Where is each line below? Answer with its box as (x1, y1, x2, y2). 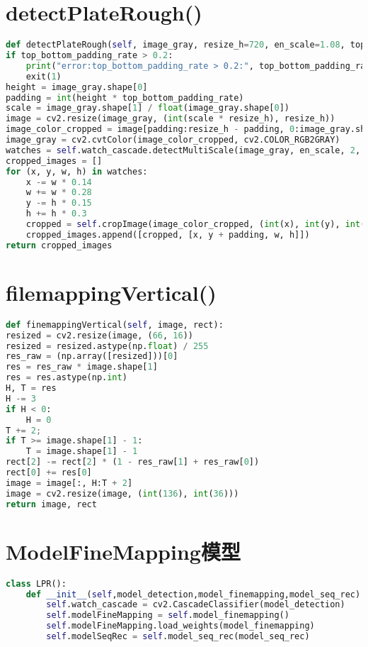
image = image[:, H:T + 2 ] (6, 477, 133, 488)
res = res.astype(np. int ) (6, 372, 127, 383)
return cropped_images (6, 240, 113, 250)
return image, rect (6, 499, 97, 509)
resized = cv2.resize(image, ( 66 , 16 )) (6, 330, 193, 341)
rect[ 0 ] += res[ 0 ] (6, 468, 92, 477)
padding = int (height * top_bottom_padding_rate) (6, 92, 244, 103)
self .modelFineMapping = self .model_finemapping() (46, 610, 289, 621)
